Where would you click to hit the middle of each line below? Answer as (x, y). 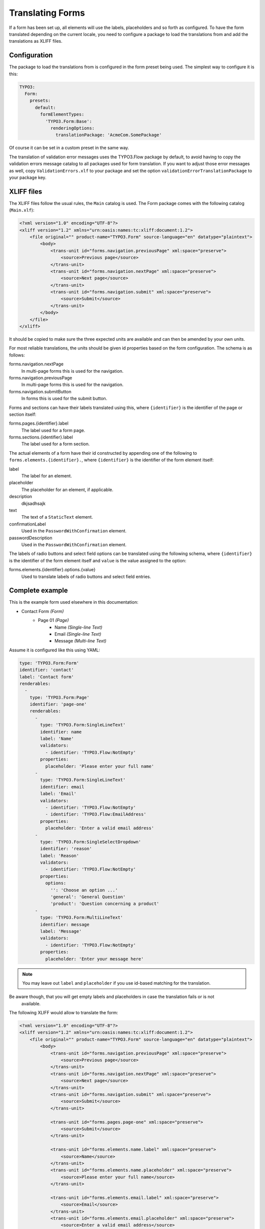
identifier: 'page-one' (58, 704)
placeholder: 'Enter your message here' (94, 959)
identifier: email (62, 787)
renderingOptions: (73, 128)
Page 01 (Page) (53, 620)
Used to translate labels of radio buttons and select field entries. (86, 576)
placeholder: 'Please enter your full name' (99, 766)
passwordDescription (31, 538)
